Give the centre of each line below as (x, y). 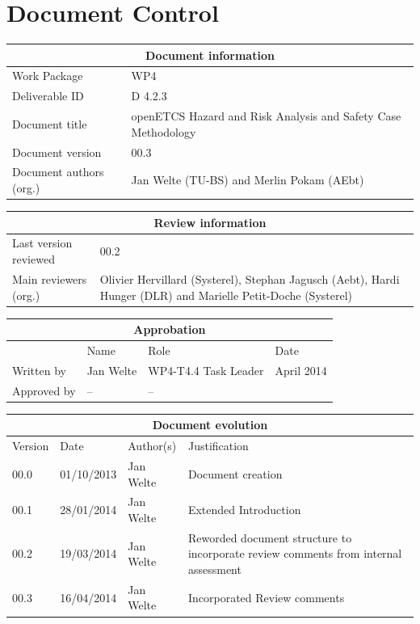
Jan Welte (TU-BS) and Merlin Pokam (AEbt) (248, 180)
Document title (50, 123)
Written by (39, 370)
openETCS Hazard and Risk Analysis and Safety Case (266, 116)
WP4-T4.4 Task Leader (206, 370)
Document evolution (210, 425)
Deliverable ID (48, 96)
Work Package (48, 76)
